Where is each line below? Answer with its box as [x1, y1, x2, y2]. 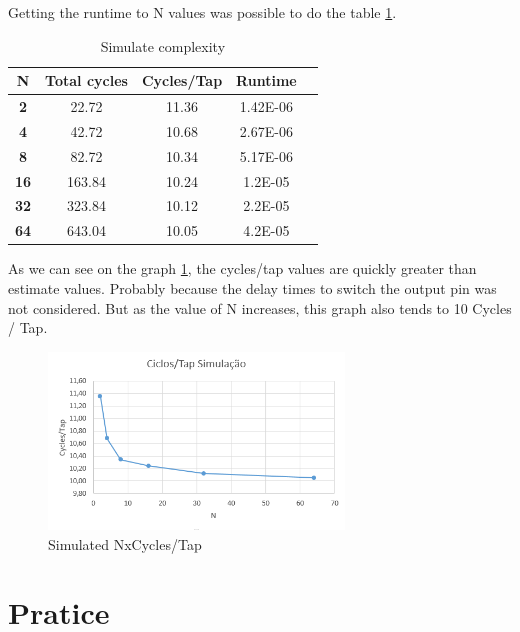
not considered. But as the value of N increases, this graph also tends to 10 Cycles [8, 297, 512, 318]
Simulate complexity [100, 35, 226, 56]
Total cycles [45, 70, 128, 91]
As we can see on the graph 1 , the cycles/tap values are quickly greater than [8, 258, 477, 279]
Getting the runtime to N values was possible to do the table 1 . [8, 2, 397, 22]
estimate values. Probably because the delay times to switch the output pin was [8, 277, 497, 298]
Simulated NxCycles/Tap [48, 533, 202, 554]
